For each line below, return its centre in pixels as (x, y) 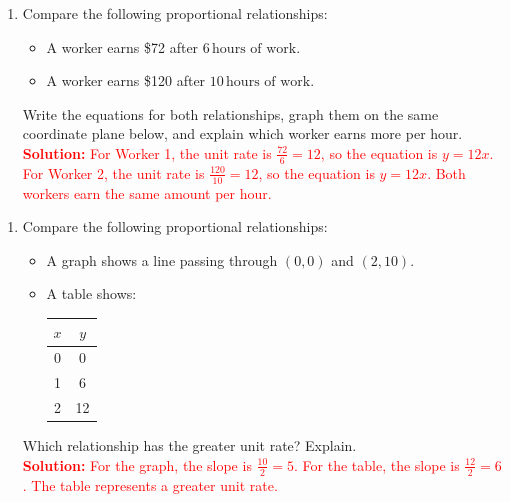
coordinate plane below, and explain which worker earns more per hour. (242, 133)
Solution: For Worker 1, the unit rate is (147, 152)
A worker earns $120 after (126, 80)
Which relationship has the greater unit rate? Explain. (189, 445)
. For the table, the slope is (377, 464)
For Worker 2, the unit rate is (113, 172)
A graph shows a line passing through (162, 259)
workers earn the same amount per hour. (147, 192)
